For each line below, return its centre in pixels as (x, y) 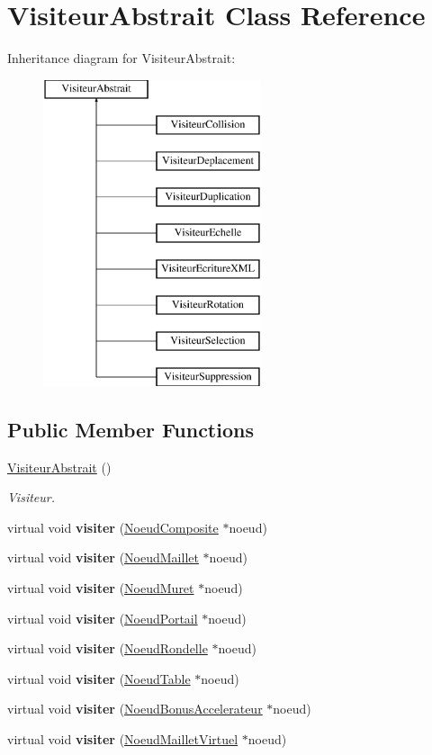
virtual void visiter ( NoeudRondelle (108, 648)
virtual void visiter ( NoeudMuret (101, 588)
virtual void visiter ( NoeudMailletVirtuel (123, 739)
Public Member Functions (130, 429)
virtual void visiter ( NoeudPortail (103, 618)
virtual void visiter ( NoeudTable (99, 678)
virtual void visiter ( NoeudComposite (113, 527)
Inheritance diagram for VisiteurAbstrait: (121, 58)
